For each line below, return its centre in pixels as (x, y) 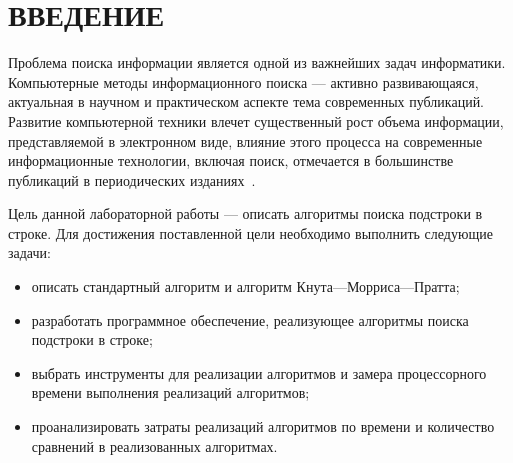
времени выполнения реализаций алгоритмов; (170, 392)
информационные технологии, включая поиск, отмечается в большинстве (231, 160)
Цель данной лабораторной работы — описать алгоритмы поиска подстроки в (245, 213)
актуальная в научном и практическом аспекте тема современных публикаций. (246, 101)
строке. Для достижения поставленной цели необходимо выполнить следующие (250, 232)
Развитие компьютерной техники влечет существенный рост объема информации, (256, 120)
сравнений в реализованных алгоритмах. (154, 445)
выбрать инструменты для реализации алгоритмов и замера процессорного (259, 372)
